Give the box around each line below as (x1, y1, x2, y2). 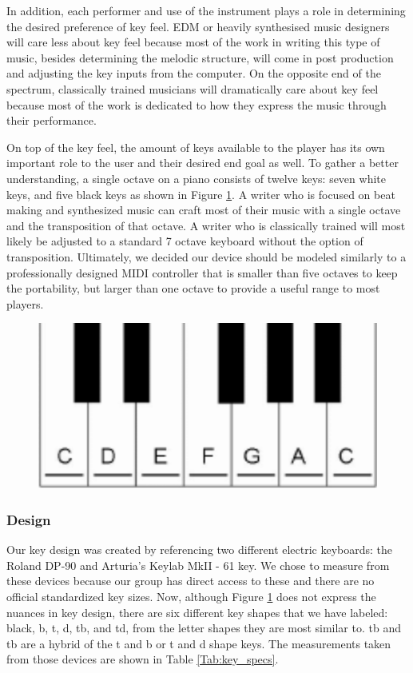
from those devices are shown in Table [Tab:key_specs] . (6, 651, 279, 667)
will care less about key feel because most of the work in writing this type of (6, 34, 380, 50)
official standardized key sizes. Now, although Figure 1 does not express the (6, 587, 376, 604)
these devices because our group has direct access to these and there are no (6, 572, 375, 589)
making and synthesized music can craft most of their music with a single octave (6, 201, 401, 218)
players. (6, 295, 44, 312)
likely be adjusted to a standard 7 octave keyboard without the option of (6, 233, 363, 249)
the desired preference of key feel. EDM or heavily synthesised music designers (6, 18, 390, 34)
